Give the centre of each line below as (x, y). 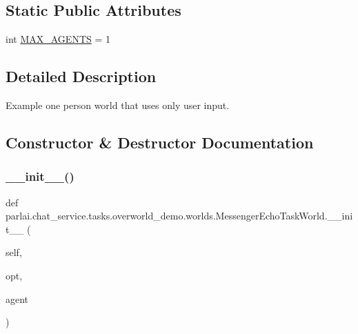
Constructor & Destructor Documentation (160, 142)
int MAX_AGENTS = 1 (58, 39)
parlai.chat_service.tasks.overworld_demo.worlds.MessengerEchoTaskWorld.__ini (179, 216)
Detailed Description (81, 76)
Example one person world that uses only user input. (118, 105)
